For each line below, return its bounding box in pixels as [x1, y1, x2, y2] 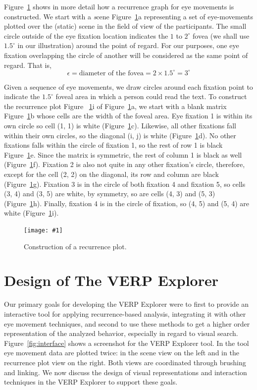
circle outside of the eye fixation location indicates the [4, 30, 168, 41]
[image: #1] [24, 226, 63, 234]
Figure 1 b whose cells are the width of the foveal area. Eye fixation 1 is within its [4, 111, 253, 121]
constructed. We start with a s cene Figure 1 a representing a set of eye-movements [4, 11, 254, 21]
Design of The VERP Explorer [4, 270, 219, 290]
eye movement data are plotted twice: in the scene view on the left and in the [4, 347, 239, 358]
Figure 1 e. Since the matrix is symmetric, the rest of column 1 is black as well [4, 149, 242, 160]
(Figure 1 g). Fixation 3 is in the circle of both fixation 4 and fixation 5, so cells [4, 178, 246, 189]
